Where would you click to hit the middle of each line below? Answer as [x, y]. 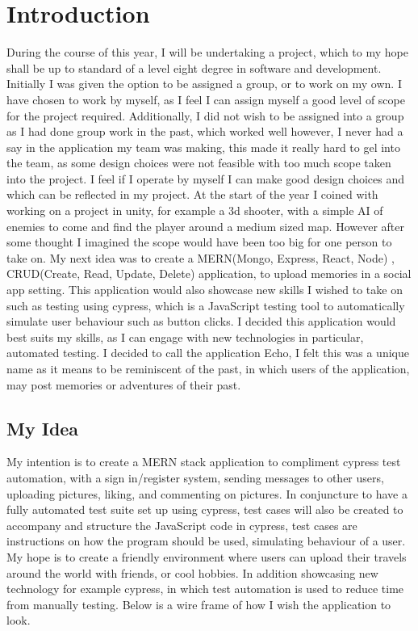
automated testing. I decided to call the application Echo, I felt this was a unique [208, 353]
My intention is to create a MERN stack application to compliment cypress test [204, 462]
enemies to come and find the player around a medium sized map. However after [205, 226]
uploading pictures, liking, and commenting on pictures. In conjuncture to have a [207, 493]
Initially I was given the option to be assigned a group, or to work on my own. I [204, 84]
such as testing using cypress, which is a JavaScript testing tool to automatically [206, 305]
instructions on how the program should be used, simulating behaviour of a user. [206, 541]
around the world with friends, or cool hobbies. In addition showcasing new [192, 572]
